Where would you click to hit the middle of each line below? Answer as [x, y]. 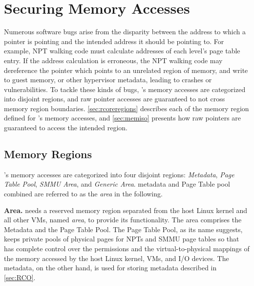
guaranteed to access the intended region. [66, 128]
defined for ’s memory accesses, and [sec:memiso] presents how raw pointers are [123, 118]
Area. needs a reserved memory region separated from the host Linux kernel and [126, 210]
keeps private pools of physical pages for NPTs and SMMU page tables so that [122, 239]
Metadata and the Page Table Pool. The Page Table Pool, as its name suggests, [123, 229]
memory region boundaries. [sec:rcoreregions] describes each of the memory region [127, 108]
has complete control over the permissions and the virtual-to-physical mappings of [127, 249]
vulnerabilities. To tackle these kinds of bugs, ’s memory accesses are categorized [125, 89]
